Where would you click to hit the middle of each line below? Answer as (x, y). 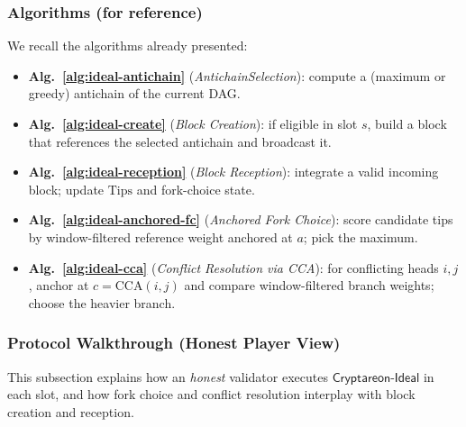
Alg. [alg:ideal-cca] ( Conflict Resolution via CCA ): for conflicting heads (233, 267)
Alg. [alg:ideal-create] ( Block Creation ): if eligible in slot (193, 123)
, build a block (407, 123)
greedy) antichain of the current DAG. (134, 93)
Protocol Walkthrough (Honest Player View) (174, 343)
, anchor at (59, 285)
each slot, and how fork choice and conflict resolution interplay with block (211, 394)
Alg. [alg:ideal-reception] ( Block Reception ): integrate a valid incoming (233, 172)
